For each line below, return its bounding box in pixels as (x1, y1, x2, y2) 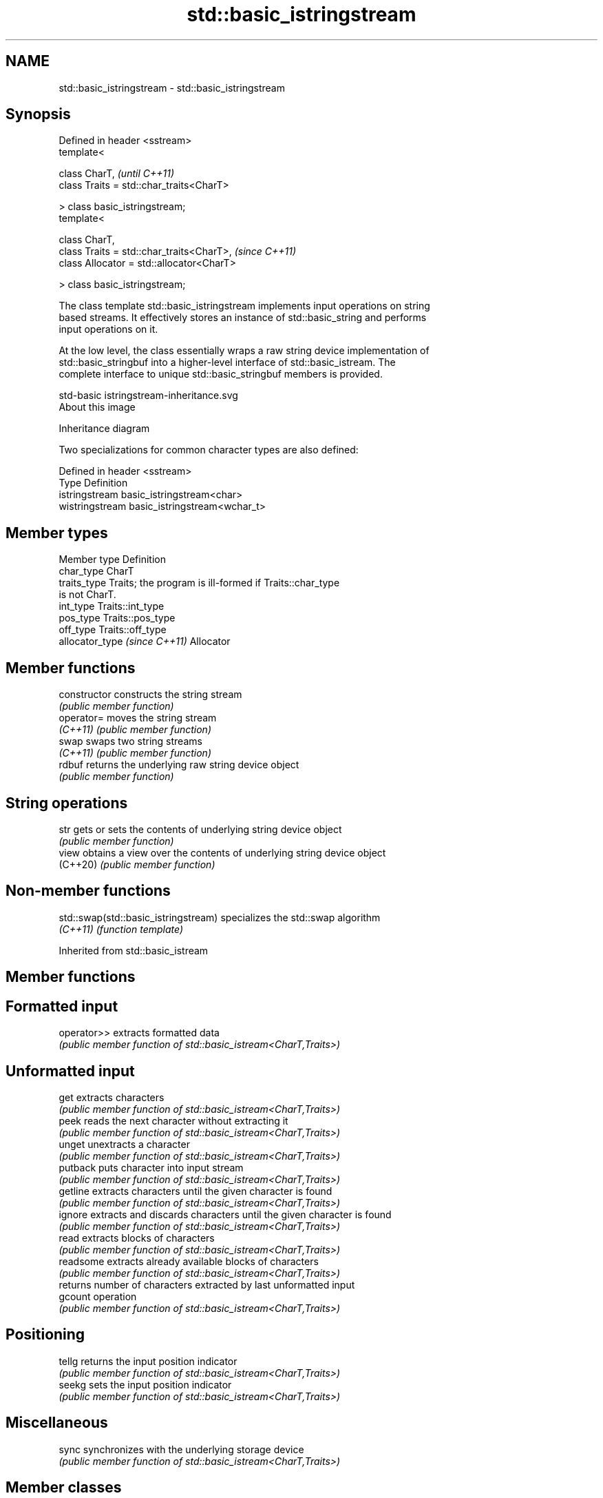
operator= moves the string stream (59, 712, 217, 724)
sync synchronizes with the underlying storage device (59, 1443, 304, 1455)
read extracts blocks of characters (59, 1231, 215, 1244)
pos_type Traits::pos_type (59, 612, 176, 624)
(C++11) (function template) (59, 923, 184, 935)
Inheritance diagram (59, 422, 150, 435)
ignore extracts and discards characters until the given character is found (59, 1208, 392, 1220)
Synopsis (6, 105, 71, 123)
